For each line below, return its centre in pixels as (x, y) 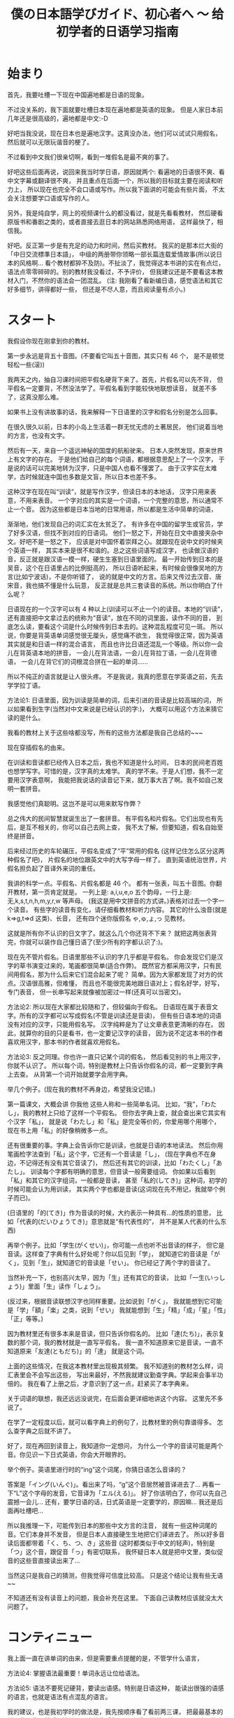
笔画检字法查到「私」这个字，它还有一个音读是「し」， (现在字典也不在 (109, 1154)
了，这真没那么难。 (35, 397)
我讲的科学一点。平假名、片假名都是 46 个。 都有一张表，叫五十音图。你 (112, 883)
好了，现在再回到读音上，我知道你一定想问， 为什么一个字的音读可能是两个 (115, 1445)
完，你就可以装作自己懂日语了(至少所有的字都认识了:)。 (87, 942)
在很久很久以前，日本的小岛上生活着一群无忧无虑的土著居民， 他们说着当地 (115, 427)
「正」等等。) (25, 1318)
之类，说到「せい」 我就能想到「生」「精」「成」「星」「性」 (144, 1310)
